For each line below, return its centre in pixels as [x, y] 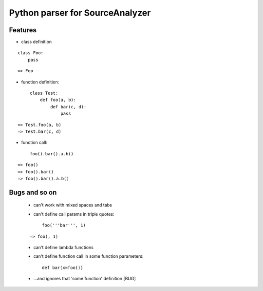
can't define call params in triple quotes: [74, 214]
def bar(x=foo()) [63, 268]
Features [23, 30]
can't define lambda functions [63, 247]
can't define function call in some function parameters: [88, 256]
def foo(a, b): [58, 100]
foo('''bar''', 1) [64, 225]
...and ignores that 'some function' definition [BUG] [85, 279]
